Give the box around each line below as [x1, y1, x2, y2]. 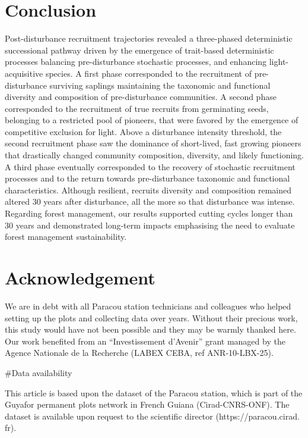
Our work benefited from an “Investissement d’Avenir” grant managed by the [5, 334, 285, 347]
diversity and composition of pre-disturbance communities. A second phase [5, 90, 277, 103]
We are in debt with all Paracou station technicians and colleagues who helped [5, 299, 291, 312]
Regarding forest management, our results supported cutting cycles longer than [5, 207, 293, 220]
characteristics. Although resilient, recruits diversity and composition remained [5, 183, 291, 196]
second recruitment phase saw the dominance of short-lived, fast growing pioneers [5, 137, 301, 149]
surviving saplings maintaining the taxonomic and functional [49, 79, 271, 91]
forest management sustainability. [5, 230, 127, 243]
